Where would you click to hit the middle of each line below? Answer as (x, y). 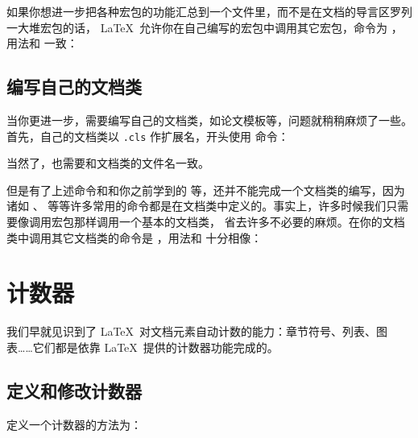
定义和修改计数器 (74, 390)
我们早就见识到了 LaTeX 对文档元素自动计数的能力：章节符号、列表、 (192, 331)
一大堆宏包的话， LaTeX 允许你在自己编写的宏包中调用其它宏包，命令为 (197, 27)
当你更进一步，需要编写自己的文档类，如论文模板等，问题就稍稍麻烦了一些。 (209, 120)
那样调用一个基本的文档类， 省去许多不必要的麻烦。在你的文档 (239, 222)
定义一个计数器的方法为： (74, 424)
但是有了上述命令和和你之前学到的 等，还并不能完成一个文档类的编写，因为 (206, 190)
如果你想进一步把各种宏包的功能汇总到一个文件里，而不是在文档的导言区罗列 (209, 11)
